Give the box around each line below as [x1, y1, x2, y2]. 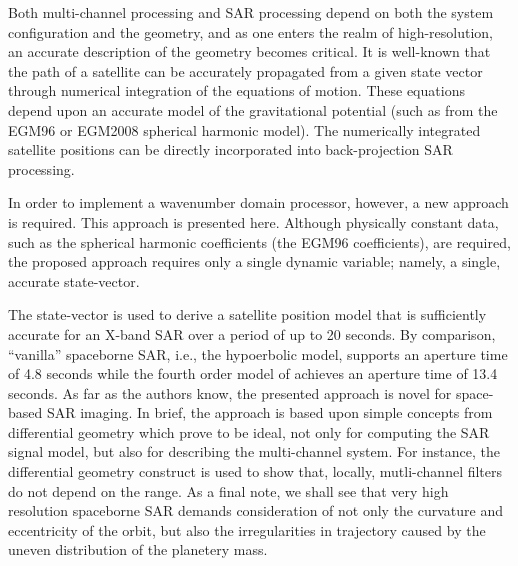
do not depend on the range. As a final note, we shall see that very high [8, 480, 449, 501]
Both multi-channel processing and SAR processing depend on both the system [8, 2, 494, 22]
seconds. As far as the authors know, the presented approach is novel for [8, 382, 452, 403]
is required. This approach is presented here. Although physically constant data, [8, 211, 499, 232]
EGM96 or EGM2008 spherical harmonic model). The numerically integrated [8, 119, 481, 140]
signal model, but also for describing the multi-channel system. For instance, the [8, 441, 500, 462]
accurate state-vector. [8, 270, 140, 291]
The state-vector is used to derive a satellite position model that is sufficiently [8, 304, 487, 325]
